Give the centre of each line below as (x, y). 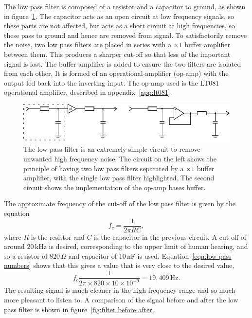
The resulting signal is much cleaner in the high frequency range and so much (120, 290)
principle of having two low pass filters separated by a (104, 168)
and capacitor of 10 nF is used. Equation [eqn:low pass (150, 256)
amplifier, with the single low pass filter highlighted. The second (119, 178)
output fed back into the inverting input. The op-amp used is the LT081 (112, 82)
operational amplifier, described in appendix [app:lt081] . (88, 92)
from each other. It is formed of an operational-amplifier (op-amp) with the (116, 73)
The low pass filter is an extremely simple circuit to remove (112, 149)
